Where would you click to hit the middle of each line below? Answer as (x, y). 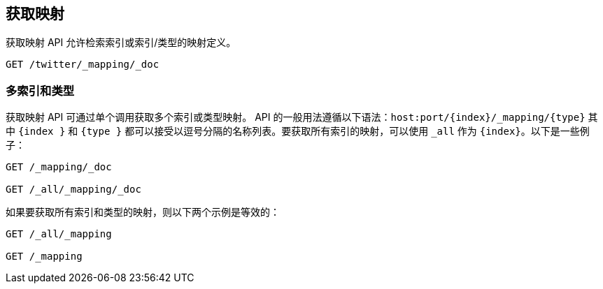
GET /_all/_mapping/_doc (73, 190)
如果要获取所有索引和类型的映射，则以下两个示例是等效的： (143, 212)
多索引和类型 (40, 90)
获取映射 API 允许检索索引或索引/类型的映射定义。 (121, 43)
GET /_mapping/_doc (59, 167)
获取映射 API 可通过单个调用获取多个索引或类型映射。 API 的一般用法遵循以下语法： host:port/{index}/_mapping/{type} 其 (302, 117)
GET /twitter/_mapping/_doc (83, 65)
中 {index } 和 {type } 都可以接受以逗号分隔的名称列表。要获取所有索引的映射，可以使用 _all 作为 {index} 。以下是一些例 (298, 131)
